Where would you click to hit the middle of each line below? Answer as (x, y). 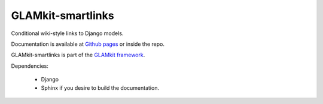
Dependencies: (30, 66)
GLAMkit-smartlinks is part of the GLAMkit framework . (78, 55)
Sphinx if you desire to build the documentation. (100, 88)
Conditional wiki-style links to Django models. (67, 33)
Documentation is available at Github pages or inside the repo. (88, 44)
